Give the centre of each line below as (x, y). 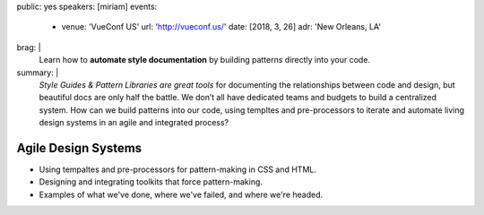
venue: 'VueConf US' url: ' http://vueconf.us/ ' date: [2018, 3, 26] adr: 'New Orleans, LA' (221, 27)
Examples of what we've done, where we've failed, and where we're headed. (181, 194)
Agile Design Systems (79, 148)
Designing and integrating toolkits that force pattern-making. (151, 182)
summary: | (38, 73)
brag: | (29, 47)
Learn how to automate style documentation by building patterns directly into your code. (205, 60)
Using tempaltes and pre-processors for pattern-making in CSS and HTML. (178, 169)
